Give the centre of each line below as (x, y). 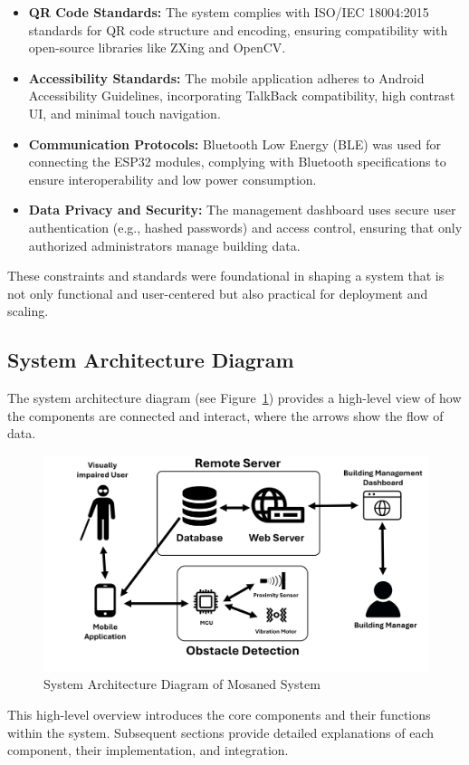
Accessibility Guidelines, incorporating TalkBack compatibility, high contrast (242, 96)
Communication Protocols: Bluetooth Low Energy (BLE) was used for (234, 143)
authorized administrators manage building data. (164, 245)
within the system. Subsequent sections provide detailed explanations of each (221, 732)
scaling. (28, 311)
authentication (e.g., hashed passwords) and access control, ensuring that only (245, 227)
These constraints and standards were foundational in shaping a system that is (226, 276)
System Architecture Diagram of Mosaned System (182, 684)
